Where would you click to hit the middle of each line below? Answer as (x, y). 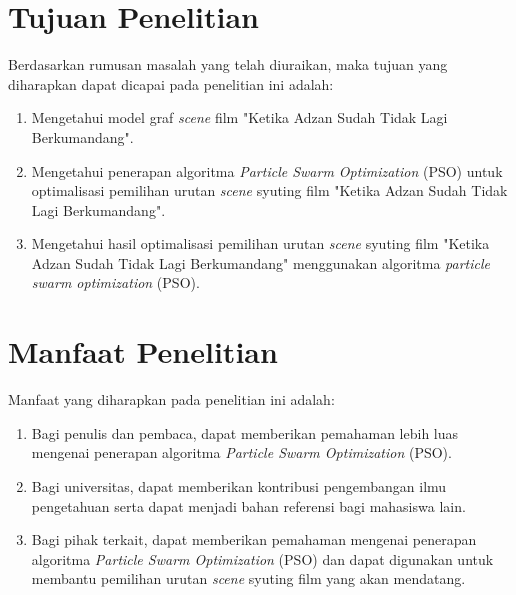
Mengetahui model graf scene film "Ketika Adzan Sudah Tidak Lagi (239, 117)
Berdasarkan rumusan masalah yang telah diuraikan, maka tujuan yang (228, 64)
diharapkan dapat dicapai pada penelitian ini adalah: (171, 83)
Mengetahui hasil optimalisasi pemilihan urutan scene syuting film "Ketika (260, 243)
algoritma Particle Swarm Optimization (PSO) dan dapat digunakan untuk (262, 558)
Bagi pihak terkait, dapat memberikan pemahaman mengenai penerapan (254, 539)
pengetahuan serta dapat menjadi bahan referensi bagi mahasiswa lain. (248, 505)
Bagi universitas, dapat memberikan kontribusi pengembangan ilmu (239, 485)
